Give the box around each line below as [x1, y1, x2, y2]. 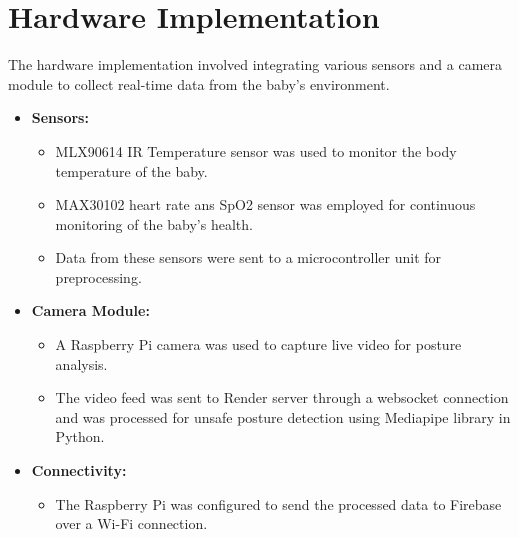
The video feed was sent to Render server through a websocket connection [55, 387, 509, 408]
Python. [55, 426, 105, 447]
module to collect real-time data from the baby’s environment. [8, 73, 390, 94]
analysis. [55, 353, 108, 374]
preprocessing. [55, 266, 142, 287]
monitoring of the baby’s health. [55, 213, 253, 234]
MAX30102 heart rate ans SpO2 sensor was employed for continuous [55, 194, 476, 215]
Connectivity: [31, 460, 127, 481]
